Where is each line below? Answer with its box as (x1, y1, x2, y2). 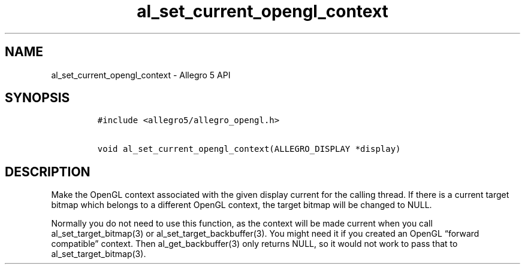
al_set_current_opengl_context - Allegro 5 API (51, 69, 231, 80)
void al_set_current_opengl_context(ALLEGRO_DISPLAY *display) (97, 144, 401, 154)
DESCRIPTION (5, 164, 90, 179)
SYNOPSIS (5, 90, 70, 106)
